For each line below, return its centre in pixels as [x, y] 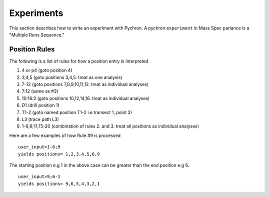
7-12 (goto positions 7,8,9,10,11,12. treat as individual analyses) [85, 84]
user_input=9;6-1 [39, 177]
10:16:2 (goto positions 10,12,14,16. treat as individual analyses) [86, 98]
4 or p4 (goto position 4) [47, 70]
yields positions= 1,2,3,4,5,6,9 [59, 154]
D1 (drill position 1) [40, 105]
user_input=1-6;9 [39, 147]
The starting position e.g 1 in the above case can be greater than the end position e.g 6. [99, 165]
